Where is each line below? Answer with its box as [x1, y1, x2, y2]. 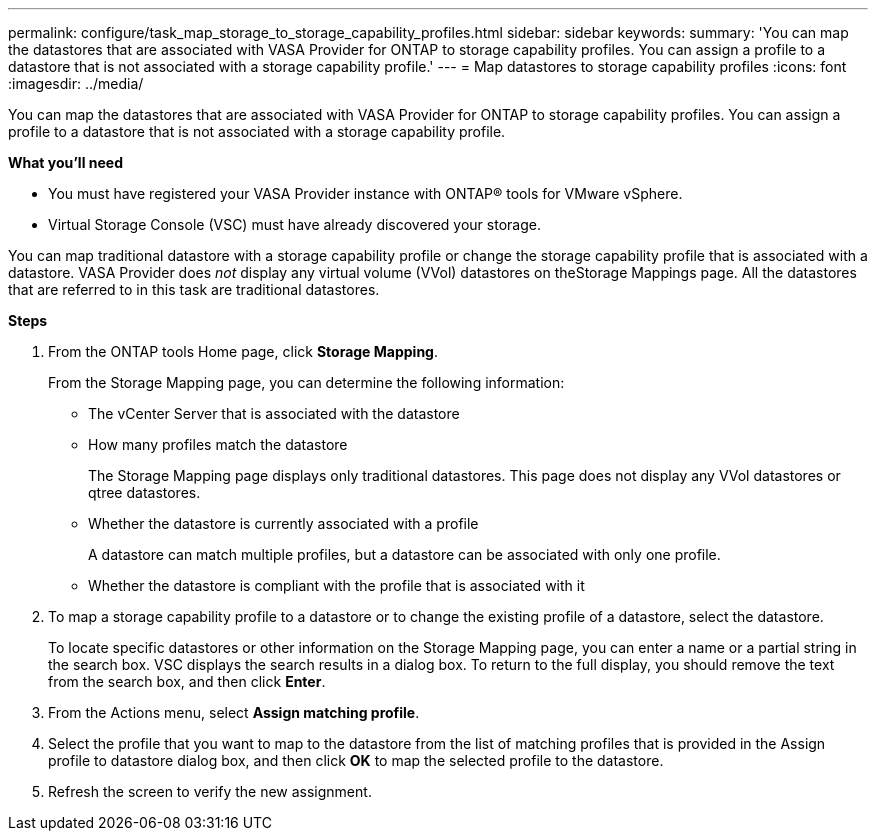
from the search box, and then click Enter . [48, 673, 326, 690]
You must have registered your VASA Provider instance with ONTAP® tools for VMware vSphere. [48, 185, 683, 202]
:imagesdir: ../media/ [8, 75, 144, 92]
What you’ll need [8, 154, 123, 171]
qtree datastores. [88, 484, 201, 501]
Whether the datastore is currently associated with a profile [88, 515, 479, 532]
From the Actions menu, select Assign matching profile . [48, 704, 420, 721]
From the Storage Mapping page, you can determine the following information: [48, 374, 565, 391]
